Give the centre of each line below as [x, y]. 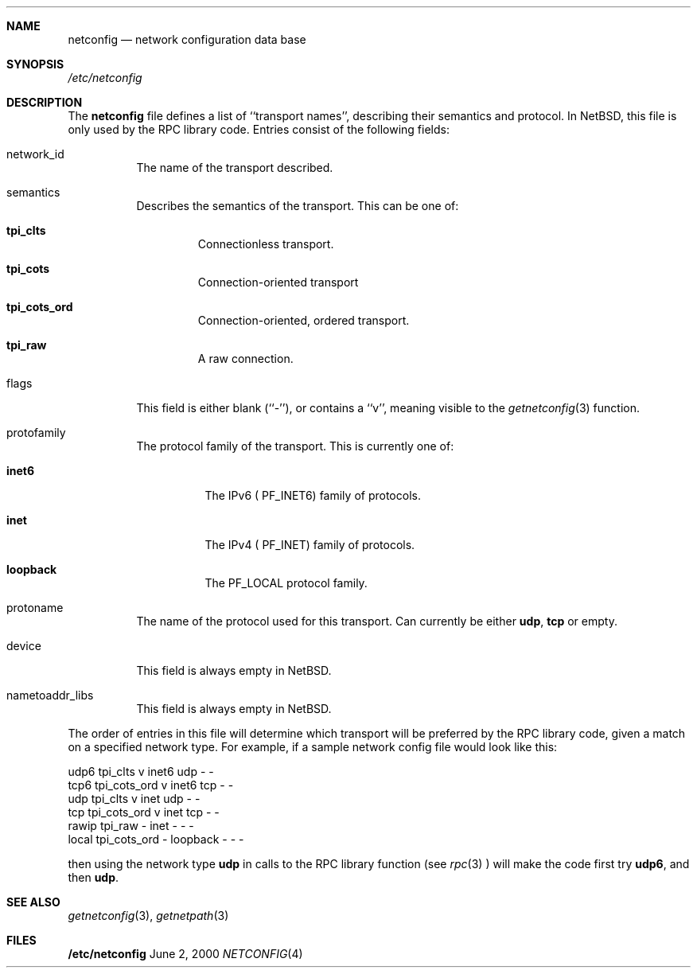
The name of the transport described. [235, 168]
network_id [35, 154]
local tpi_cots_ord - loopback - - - [156, 839]
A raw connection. [245, 358]
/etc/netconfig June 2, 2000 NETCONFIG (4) [185, 954]
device [24, 646]
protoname [35, 608]
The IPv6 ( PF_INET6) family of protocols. [313, 495]
